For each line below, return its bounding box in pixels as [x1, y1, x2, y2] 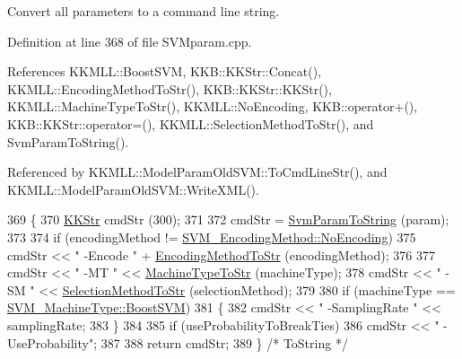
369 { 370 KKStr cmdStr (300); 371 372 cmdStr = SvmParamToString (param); [7, 210, 449, 229]
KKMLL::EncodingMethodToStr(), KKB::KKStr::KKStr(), [7, 79, 332, 98]
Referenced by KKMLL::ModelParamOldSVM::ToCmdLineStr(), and [7, 162, 388, 181]
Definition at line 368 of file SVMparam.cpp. [7, 31, 252, 50]
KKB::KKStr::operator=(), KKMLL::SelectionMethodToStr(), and [7, 114, 374, 133]
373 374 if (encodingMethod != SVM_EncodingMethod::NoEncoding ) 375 [7, 227, 416, 246]
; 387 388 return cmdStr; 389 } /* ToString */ [93, 333, 348, 352]
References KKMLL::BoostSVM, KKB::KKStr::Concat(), [7, 62, 322, 81]
